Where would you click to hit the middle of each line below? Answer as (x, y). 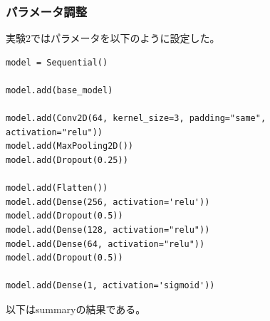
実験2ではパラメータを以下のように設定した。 (113, 38)
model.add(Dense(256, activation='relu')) (108, 202)
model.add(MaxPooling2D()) (69, 146)
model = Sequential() (57, 62)
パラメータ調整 (47, 11)
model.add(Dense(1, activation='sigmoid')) (110, 286)
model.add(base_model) (59, 90)
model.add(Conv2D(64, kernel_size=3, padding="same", (136, 119)
